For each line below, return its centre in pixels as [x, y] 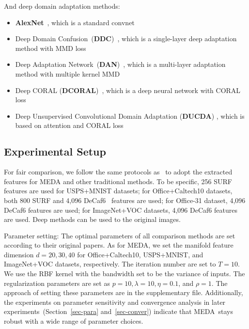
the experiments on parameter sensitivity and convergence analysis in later [115, 302]
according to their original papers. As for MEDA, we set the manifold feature [119, 245]
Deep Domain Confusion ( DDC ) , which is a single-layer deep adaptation [126, 39]
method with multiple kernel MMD [68, 73]
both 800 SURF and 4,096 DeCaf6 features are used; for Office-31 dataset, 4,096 [125, 200]
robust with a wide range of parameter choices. [74, 321]
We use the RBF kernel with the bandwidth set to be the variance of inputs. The [124, 274]
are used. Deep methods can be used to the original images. [92, 219]
